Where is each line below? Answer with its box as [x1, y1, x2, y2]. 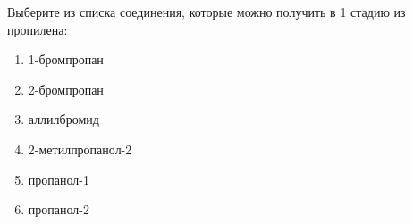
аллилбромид [28, 110, 99, 129]
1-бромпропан [28, 50, 104, 69]
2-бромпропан [28, 79, 104, 98]
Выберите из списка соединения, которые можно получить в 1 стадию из [7, 3, 406, 21]
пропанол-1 [28, 170, 89, 188]
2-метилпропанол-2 [28, 139, 132, 158]
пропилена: [7, 20, 68, 38]
